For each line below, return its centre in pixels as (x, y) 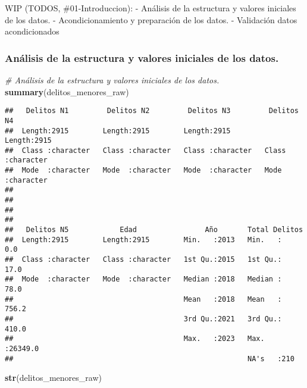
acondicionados (32, 31)
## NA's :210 (150, 359)
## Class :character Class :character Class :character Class (145, 150)
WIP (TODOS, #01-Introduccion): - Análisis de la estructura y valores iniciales (151, 8)
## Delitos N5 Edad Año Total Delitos (154, 230)
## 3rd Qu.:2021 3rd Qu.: (143, 319)
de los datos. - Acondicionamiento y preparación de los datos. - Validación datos (151, 19)
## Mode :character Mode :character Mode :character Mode (143, 170)
